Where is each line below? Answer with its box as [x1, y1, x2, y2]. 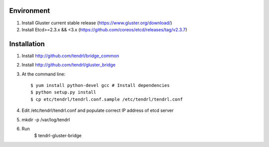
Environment [9, 6, 50, 15]
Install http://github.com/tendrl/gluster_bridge [21, 62, 116, 68]
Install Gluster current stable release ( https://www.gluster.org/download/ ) [21, 20, 172, 26]
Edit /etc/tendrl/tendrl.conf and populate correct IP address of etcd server [21, 107, 174, 114]
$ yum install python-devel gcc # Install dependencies [30, 82, 170, 88]
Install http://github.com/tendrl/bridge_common [21, 53, 120, 59]
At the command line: [21, 71, 66, 77]
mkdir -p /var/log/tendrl [21, 117, 70, 123]
